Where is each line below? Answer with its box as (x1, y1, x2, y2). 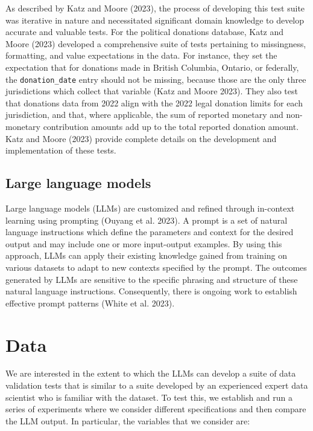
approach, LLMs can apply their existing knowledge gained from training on (5, 249, 288, 262)
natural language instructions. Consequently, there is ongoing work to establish (5, 285, 297, 297)
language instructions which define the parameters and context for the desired (5, 225, 294, 238)
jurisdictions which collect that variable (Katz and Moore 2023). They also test (5, 85, 298, 97)
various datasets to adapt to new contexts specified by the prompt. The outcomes (5, 261, 307, 273)
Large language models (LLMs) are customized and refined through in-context (5, 201, 295, 214)
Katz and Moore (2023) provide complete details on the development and (5, 132, 277, 144)
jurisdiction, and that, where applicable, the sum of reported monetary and (5, 108, 283, 121)
